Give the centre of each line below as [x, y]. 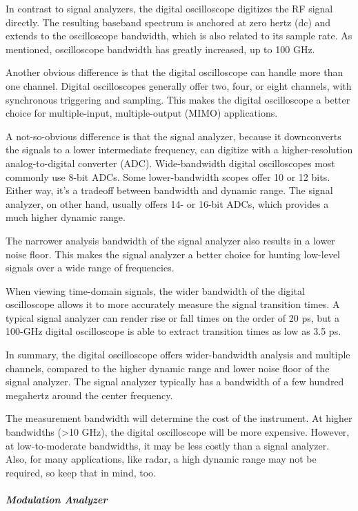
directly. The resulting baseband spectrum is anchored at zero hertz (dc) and [168, 22]
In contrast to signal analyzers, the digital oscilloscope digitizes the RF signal [169, 8]
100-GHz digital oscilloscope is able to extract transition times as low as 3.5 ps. [173, 331]
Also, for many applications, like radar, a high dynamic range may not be [161, 459]
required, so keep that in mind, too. [81, 472]
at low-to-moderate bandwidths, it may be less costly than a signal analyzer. [168, 445]
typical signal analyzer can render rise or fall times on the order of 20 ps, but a [172, 317]
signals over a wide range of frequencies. [90, 268]
